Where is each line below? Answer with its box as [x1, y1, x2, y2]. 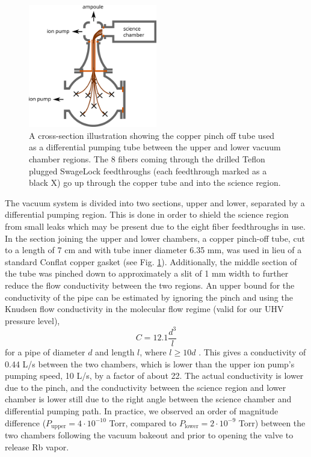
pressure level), [5, 314, 60, 327]
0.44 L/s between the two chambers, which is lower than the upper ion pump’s [5, 357, 295, 370]
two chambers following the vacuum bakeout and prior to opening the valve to [5, 428, 294, 441]
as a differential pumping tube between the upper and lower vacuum [29, 141, 281, 153]
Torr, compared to [109, 416, 177, 429]
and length [95, 345, 135, 358]
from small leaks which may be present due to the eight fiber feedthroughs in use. [5, 220, 306, 233]
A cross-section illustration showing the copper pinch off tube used [29, 129, 275, 141]
